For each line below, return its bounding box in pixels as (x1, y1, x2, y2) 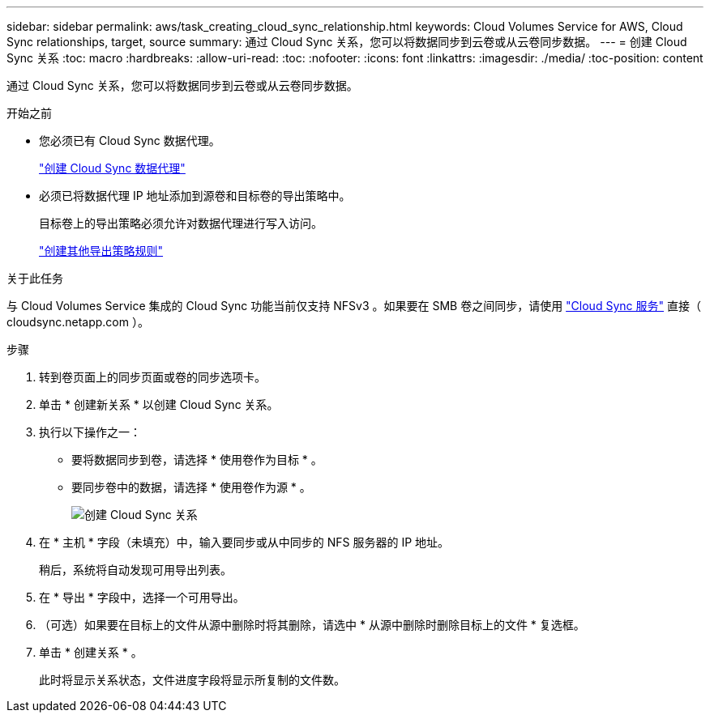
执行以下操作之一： (39, 425, 141, 439)
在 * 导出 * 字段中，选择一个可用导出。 (39, 590, 245, 604)
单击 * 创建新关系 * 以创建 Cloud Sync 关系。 (39, 398, 279, 411)
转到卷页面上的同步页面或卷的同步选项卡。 (39, 370, 266, 384)
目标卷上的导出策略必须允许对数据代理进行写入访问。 (39, 216, 323, 230)
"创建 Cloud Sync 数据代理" (39, 161, 186, 175)
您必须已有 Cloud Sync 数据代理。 (39, 134, 220, 147)
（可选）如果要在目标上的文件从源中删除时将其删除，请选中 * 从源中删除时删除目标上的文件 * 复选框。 (39, 618, 585, 632)
